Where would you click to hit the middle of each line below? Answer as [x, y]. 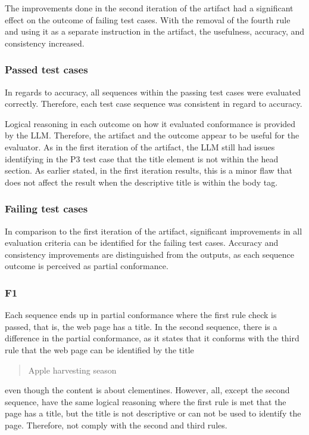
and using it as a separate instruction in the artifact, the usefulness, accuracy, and [155, 31]
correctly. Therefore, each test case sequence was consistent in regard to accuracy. [154, 104]
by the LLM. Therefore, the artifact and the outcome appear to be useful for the [152, 135]
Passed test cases [46, 70]
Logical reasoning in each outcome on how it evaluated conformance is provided [150, 123]
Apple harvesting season [72, 370]
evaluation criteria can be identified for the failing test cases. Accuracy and [142, 243]
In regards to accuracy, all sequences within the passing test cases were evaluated [153, 92]
